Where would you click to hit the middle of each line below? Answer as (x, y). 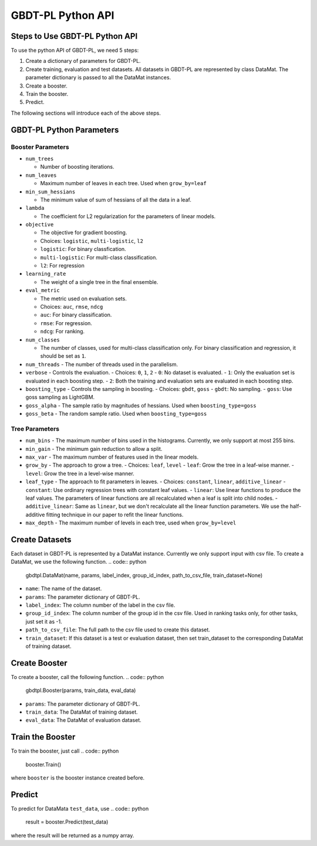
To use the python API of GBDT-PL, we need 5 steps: (75, 51)
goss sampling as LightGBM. (60, 397)
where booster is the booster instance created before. (78, 778)
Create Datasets (41, 539)
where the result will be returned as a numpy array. (72, 835)
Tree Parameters (35, 429)
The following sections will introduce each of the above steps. (86, 113)
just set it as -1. (44, 621)
